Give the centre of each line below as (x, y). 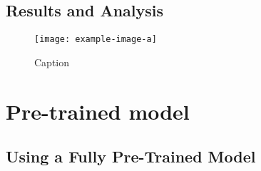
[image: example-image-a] (96, 40)
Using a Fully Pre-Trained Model (131, 156)
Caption (52, 62)
